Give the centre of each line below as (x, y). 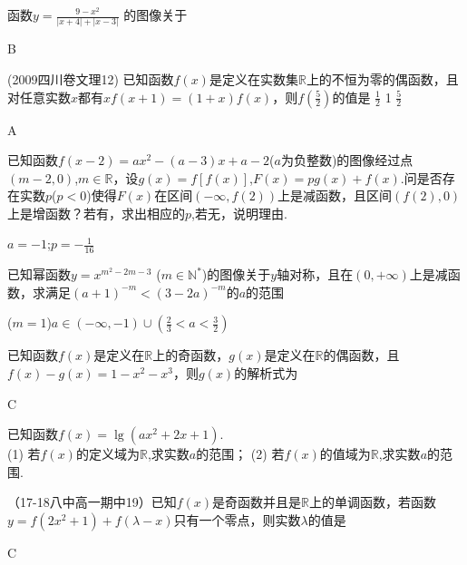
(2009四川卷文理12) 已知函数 (91, 78)
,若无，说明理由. (239, 213)
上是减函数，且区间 (335, 195)
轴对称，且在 (315, 274)
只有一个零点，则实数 (237, 520)
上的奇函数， (191, 355)
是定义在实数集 (253, 78)
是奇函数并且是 (257, 502)
